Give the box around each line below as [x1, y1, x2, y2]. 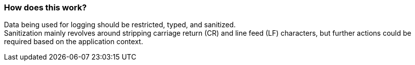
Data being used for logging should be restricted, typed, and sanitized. [4, 20, 236, 29]
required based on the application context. [4, 37, 143, 46]
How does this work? [4, 2, 87, 12]
